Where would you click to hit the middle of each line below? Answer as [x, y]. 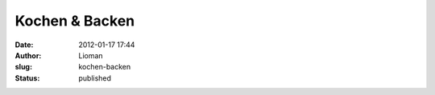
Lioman [91, 55]
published [95, 78]
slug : [23, 67]
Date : [24, 45]
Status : [27, 78]
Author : [28, 55]
